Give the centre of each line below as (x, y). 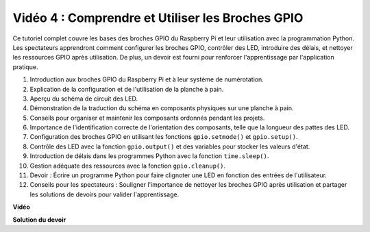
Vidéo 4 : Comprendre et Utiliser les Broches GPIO (158, 18)
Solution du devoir (39, 220)
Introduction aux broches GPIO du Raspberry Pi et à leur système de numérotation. (147, 79)
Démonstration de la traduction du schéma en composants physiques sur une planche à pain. (162, 108)
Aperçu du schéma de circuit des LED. (84, 99)
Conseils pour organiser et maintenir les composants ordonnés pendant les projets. (147, 118)
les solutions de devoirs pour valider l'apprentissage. (104, 194)
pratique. (25, 67)
